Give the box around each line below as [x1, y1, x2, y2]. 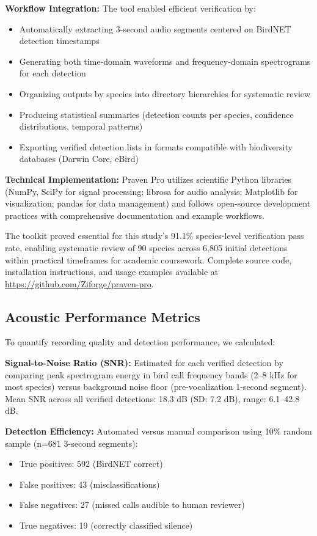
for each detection [19, 67, 86, 79]
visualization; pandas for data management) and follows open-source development [5, 197, 311, 210]
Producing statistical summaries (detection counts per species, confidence [19, 108, 294, 120]
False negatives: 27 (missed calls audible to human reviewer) [19, 498, 245, 511]
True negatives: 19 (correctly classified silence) [19, 519, 193, 532]
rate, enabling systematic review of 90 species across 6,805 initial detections [5, 241, 288, 254]
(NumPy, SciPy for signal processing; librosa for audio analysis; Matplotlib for [5, 185, 298, 197]
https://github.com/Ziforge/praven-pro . [5, 277, 154, 290]
